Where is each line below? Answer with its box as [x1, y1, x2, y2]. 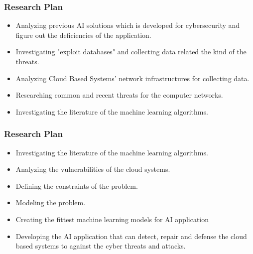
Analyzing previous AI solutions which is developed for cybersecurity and [15, 20, 240, 30]
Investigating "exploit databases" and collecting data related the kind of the [15, 46, 247, 57]
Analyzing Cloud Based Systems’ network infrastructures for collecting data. [15, 73, 250, 83]
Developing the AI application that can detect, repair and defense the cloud [15, 231, 247, 241]
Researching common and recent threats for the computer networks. [15, 90, 223, 100]
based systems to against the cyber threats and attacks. [15, 241, 186, 251]
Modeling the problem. [15, 197, 86, 208]
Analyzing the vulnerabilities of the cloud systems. [15, 164, 170, 174]
